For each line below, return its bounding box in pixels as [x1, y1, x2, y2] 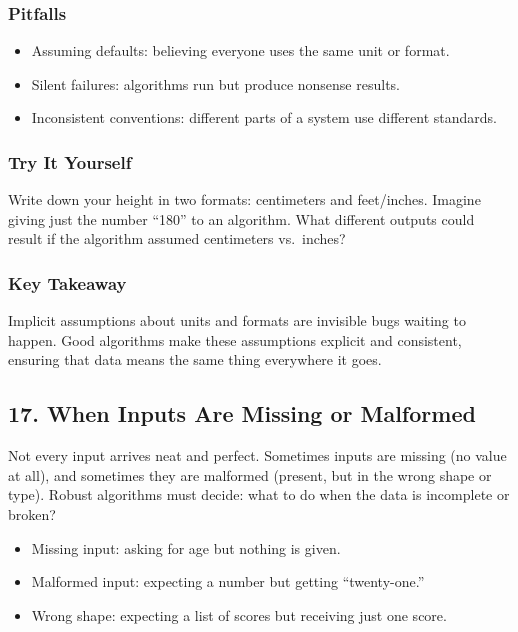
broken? [8, 503, 56, 524]
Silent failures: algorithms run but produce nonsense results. [31, 73, 400, 94]
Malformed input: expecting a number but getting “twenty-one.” [31, 571, 425, 592]
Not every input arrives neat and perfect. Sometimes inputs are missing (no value [8, 445, 507, 466]
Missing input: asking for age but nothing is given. [31, 537, 341, 558]
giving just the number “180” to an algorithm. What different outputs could [8, 208, 475, 229]
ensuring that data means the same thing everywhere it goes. [8, 349, 382, 370]
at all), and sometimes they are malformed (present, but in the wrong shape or [8, 464, 492, 485]
